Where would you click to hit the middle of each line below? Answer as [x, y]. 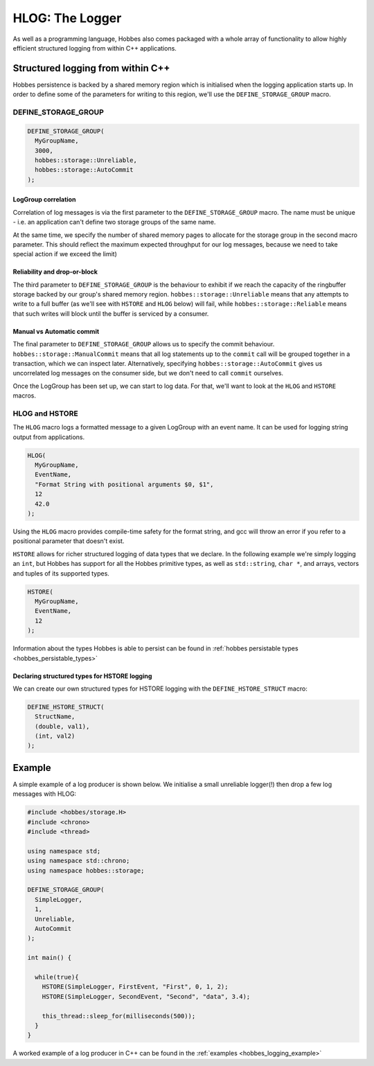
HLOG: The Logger [67, 18]
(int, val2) [55, 736]
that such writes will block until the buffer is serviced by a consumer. [111, 313]
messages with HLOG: [44, 794]
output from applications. [49, 437]
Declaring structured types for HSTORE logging [82, 676]
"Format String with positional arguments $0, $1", [124, 484]
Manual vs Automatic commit [56, 331]
